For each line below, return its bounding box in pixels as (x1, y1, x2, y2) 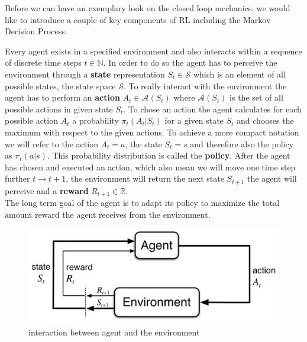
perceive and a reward (5, 184, 89, 196)
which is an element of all (193, 67, 286, 80)
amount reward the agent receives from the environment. (5, 208, 211, 220)
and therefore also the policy (190, 137, 294, 150)
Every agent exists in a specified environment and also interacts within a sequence (5, 44, 302, 57)
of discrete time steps (5, 56, 82, 69)
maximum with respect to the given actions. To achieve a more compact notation (5, 125, 299, 138)
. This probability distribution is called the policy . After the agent (47, 149, 290, 162)
